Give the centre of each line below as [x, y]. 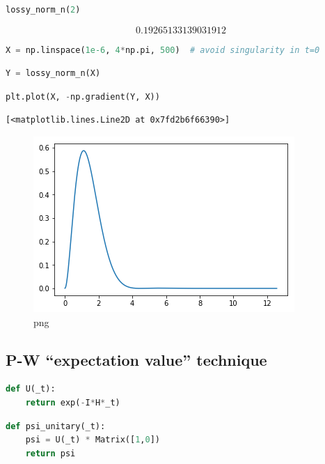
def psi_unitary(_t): [56, 426]
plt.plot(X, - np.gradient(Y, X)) [83, 96]
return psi [50, 453]
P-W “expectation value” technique [136, 359]
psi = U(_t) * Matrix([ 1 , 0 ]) [93, 440]
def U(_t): [31, 389]
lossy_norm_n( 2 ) [43, 10]
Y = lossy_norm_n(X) [53, 74]
